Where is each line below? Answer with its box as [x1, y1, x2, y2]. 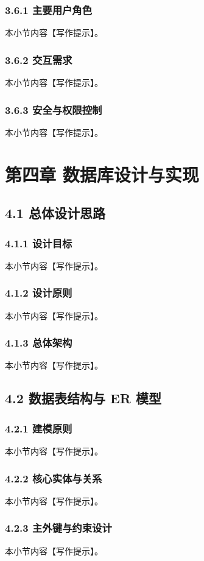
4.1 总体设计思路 [5, 203, 105, 222]
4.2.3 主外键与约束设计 [5, 520, 112, 535]
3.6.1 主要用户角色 [5, 2, 93, 17]
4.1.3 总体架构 [5, 335, 72, 350]
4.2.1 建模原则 [5, 420, 72, 436]
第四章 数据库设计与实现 [5, 161, 199, 186]
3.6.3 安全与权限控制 [5, 102, 102, 117]
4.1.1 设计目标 [5, 235, 72, 250]
